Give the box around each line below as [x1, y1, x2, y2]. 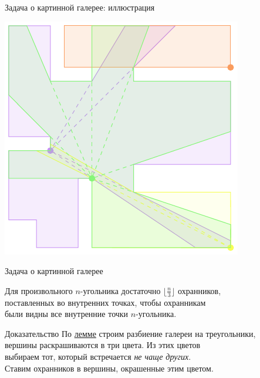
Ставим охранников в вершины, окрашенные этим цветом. [5, 362, 214, 374]
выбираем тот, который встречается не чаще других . [5, 350, 191, 362]
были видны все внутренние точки [5, 308, 129, 320]
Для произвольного [5, 284, 73, 296]
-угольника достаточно [80, 284, 161, 296]
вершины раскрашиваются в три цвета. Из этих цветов [5, 339, 201, 351]
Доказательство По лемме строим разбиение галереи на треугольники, [5, 327, 256, 339]
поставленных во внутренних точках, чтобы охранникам [5, 296, 206, 308]
